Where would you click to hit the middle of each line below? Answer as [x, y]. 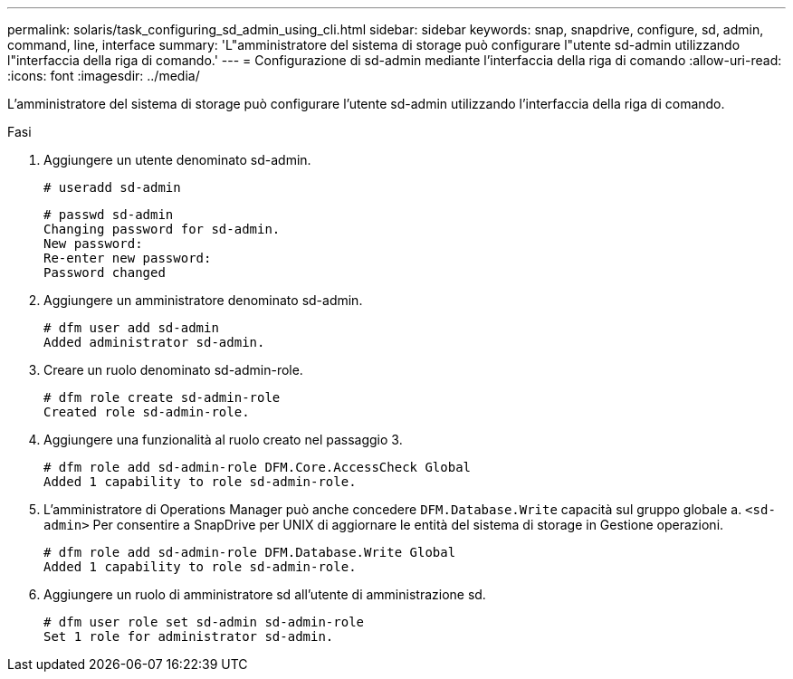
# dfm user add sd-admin [131, 328]
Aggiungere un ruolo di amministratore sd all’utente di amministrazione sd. [265, 594]
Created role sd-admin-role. [147, 412]
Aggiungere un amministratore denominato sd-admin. [203, 300]
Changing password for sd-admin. [162, 229]
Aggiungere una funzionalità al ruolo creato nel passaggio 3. [223, 440]
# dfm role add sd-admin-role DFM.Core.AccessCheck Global [258, 467]
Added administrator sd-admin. [154, 342]
